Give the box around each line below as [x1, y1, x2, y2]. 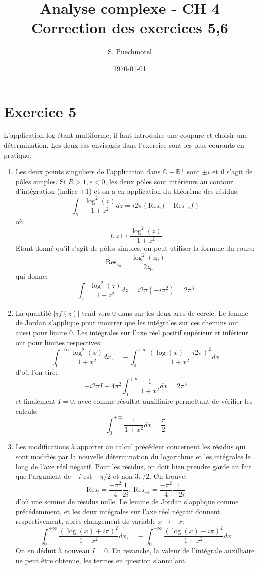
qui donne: [15, 270, 48, 281]
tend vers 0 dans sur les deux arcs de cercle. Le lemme [82, 307, 248, 318]
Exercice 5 [4, 101, 77, 121]
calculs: [15, 405, 38, 416]
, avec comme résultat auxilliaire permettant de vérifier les [74, 395, 253, 406]
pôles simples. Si [15, 176, 66, 186]
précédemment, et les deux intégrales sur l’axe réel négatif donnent [15, 506, 220, 516]
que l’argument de [15, 471, 71, 481]
